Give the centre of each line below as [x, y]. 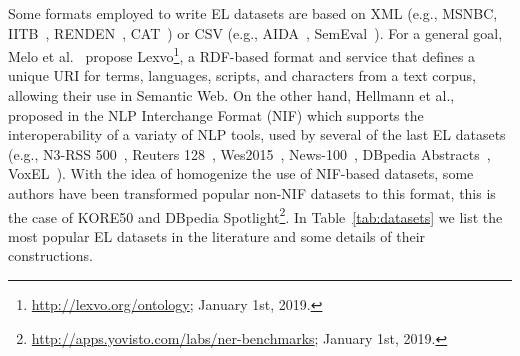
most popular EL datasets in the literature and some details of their [217, 235]
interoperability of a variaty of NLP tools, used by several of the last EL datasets [257, 134]
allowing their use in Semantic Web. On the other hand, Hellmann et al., [231, 95]
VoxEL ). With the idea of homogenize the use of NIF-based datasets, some [241, 173]
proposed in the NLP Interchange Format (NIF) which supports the [216, 114]
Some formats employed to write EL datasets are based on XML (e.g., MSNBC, [253, 13]
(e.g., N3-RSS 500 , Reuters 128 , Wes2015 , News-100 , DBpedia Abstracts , [249, 153]
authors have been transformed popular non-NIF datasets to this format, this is [252, 193]
